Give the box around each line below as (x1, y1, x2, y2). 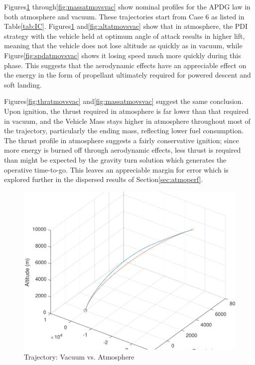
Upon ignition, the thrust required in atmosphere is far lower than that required (4, 105, 249, 116)
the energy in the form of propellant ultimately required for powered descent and (4, 70, 251, 80)
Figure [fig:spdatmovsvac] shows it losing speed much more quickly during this (4, 50, 241, 60)
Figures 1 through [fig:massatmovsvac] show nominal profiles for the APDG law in (4, 1, 251, 11)
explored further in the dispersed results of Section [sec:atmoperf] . (4, 174, 203, 184)
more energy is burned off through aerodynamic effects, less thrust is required (4, 145, 241, 155)
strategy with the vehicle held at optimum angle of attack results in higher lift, (4, 30, 245, 41)
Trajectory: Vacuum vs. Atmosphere (24, 351, 134, 362)
